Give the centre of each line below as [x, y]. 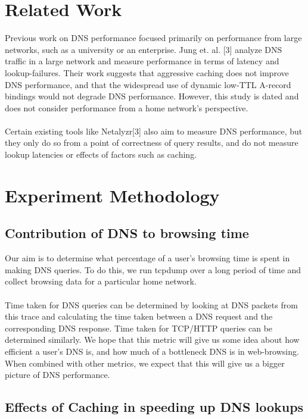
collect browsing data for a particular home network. [101, 281]
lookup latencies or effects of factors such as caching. [101, 154]
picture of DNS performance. [57, 375]
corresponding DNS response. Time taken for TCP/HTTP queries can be [139, 328]
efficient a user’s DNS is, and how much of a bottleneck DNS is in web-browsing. [152, 351]
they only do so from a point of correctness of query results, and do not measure [152, 143]
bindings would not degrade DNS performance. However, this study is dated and [152, 96]
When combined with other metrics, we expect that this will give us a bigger [145, 363]
